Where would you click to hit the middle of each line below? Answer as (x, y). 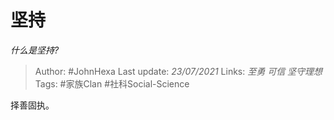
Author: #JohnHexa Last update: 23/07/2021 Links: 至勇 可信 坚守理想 (178, 71)
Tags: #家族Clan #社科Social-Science (112, 83)
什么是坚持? (35, 50)
